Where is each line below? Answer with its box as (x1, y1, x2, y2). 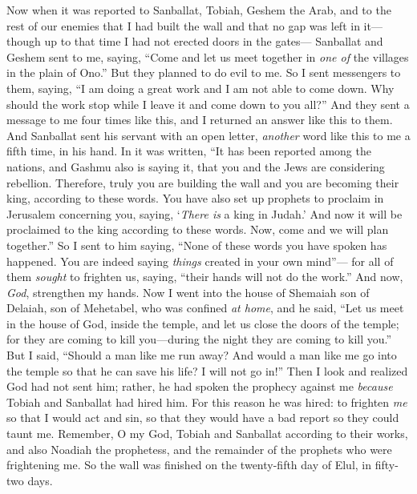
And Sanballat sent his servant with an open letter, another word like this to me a (6, 127, 411, 143)
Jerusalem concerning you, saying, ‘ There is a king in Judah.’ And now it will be (6, 205, 403, 222)
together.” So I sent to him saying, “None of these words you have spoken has (6, 236, 387, 253)
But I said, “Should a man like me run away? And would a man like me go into (6, 347, 397, 363)
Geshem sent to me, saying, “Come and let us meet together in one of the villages (6, 48, 409, 65)
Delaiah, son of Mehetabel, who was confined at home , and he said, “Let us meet (6, 299, 404, 316)
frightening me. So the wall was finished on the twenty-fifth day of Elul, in (6, 456, 372, 473)
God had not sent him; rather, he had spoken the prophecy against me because (6, 378, 393, 395)
